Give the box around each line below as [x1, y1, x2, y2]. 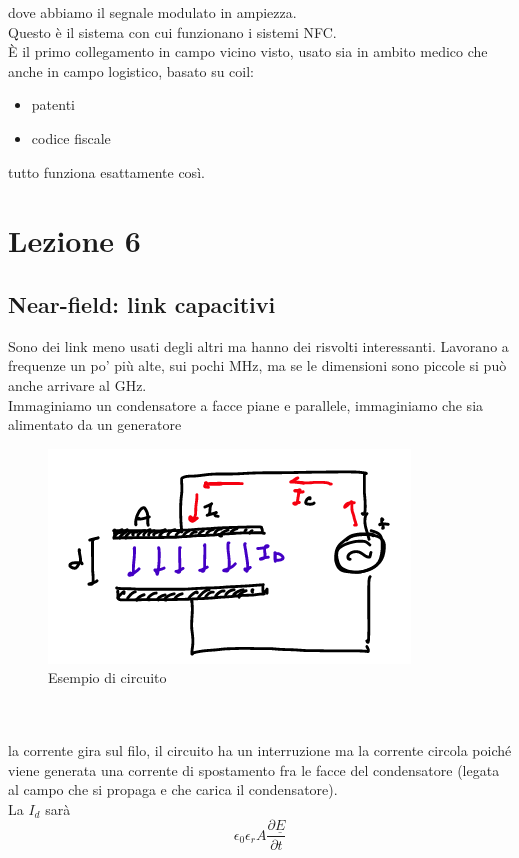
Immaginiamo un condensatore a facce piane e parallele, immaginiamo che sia [8, 394, 484, 415]
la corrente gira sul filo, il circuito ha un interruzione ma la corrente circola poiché [8, 740, 512, 761]
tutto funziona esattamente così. [8, 161, 205, 182]
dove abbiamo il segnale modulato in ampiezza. [8, 2, 297, 22]
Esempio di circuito [48, 667, 167, 688]
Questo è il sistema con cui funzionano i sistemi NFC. [8, 21, 337, 42]
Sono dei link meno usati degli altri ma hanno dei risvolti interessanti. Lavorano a [8, 335, 509, 356]
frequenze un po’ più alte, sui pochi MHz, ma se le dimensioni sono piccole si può [8, 355, 507, 376]
